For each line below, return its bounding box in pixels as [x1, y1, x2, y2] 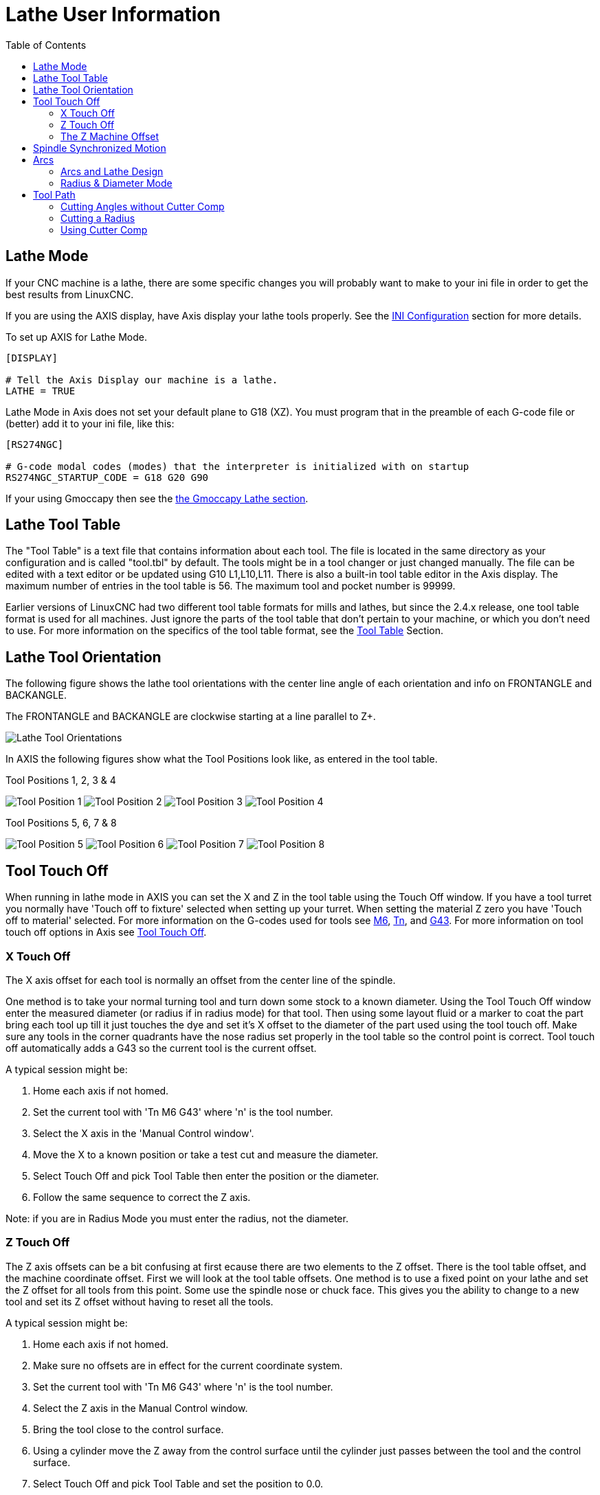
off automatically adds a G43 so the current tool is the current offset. [5, 1042, 317, 1054]
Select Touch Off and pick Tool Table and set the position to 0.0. [33, 1477, 324, 1490]
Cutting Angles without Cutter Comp [60, 200, 225, 212]
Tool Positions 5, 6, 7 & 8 [5, 817, 117, 829]
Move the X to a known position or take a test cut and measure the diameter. [33, 1148, 379, 1160]
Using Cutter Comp [60, 223, 148, 236]
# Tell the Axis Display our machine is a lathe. [5, 374, 278, 385]
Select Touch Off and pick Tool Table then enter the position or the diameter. [33, 1169, 379, 1182]
